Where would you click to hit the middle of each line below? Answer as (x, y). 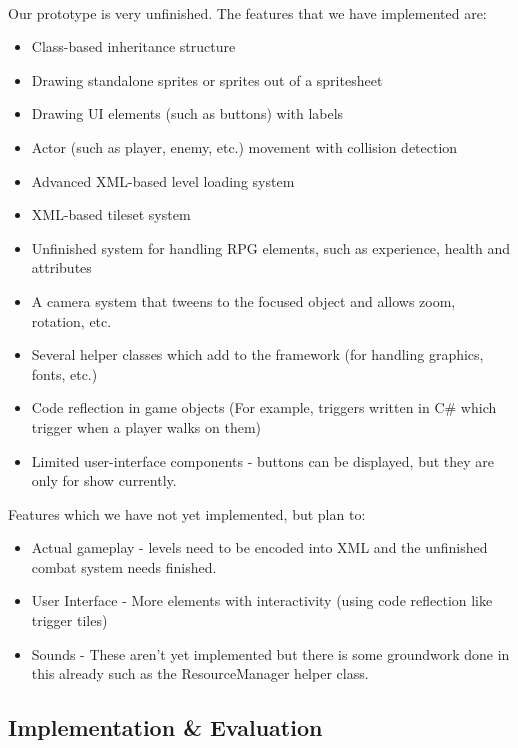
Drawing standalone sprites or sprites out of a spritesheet (207, 79)
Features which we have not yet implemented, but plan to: (187, 513)
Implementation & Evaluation (165, 727)
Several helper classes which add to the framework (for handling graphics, (257, 354)
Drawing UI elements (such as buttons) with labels (187, 113)
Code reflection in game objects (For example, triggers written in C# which (264, 407)
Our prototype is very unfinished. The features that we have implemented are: (247, 12)
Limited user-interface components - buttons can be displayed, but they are (263, 460)
